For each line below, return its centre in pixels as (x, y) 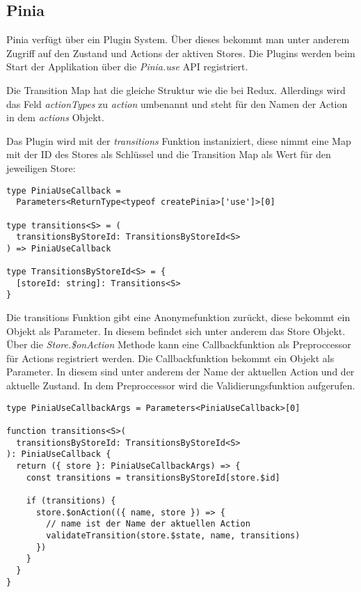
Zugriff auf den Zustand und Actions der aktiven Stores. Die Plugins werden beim (181, 53)
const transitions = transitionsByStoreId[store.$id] (153, 477)
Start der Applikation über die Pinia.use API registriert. (127, 67)
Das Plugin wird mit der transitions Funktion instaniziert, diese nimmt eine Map (179, 140)
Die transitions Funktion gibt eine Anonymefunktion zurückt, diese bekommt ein (178, 317)
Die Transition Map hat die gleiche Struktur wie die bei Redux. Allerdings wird (176, 89)
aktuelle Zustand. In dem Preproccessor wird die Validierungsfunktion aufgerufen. (181, 385)
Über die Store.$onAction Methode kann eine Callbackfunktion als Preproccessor (179, 344)
